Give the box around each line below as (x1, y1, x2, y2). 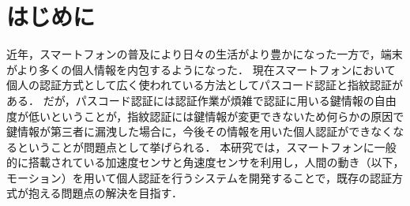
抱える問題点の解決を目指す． (28, 185, 183, 201)
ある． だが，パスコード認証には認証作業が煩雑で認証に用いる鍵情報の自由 (6, 92, 397, 108)
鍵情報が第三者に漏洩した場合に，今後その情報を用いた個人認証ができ (6, 123, 371, 140)
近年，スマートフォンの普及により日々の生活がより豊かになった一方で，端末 (6, 46, 403, 62)
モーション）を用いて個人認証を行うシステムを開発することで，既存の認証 (6, 169, 392, 185)
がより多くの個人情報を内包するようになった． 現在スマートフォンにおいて (6, 61, 396, 77)
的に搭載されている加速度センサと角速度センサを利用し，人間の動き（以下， (6, 154, 404, 170)
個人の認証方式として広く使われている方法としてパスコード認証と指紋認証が (6, 77, 404, 93)
